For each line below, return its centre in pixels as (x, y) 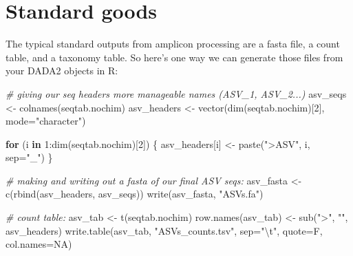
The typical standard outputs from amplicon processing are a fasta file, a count (173, 44)
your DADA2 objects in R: (62, 71)
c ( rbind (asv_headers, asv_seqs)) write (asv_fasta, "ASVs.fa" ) (135, 194)
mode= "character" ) (46, 121)
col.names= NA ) (39, 244)
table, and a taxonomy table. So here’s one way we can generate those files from (174, 57)
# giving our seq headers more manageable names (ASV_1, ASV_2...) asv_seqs (176, 93)
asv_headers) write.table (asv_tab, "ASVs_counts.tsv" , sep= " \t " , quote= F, (164, 230)
